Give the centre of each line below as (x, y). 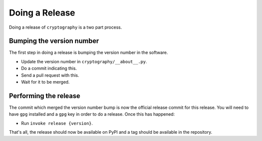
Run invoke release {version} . (57, 123)
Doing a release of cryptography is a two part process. (65, 27)
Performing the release (45, 96)
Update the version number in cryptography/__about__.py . (84, 61)
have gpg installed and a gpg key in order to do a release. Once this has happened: (92, 114)
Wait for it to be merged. (45, 82)
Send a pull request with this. (50, 75)
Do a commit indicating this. (49, 69)
